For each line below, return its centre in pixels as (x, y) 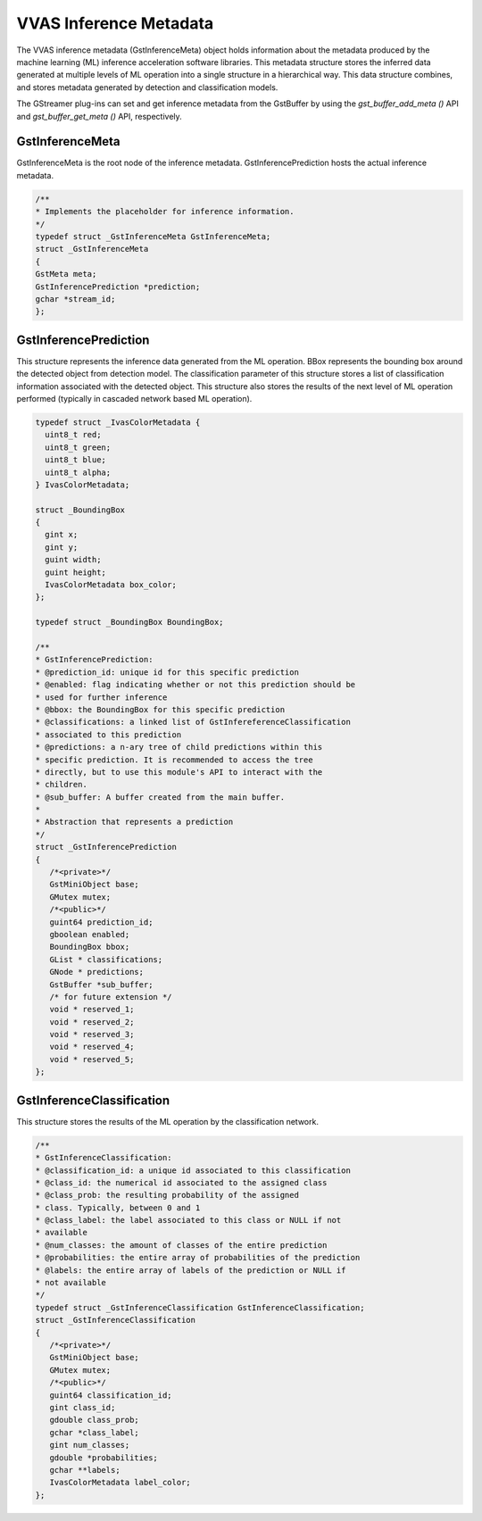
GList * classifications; (106, 959)
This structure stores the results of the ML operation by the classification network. (167, 1121)
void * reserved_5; (92, 1059)
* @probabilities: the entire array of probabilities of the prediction (198, 1258)
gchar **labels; (85, 1470)
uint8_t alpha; (78, 472)
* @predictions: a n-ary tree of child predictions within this (179, 747)
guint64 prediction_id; (101, 922)
